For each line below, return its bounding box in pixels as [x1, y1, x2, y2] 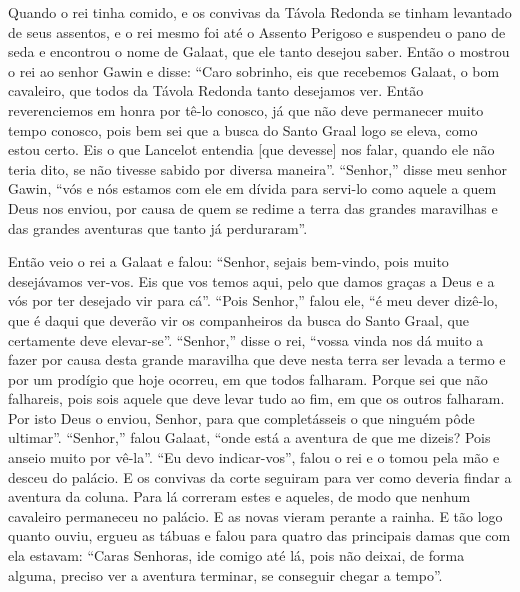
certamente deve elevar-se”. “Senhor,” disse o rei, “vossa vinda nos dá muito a [8, 329, 484, 350]
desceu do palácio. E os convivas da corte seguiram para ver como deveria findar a [8, 466, 512, 487]
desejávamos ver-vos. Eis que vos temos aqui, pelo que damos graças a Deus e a [8, 270, 495, 291]
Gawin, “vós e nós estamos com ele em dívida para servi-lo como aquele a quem [8, 178, 497, 199]
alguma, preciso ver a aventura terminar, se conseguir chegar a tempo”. [8, 564, 443, 585]
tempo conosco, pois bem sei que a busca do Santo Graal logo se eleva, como [8, 119, 478, 140]
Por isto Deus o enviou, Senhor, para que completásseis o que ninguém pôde [8, 407, 475, 428]
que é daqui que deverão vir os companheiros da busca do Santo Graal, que [8, 309, 469, 330]
